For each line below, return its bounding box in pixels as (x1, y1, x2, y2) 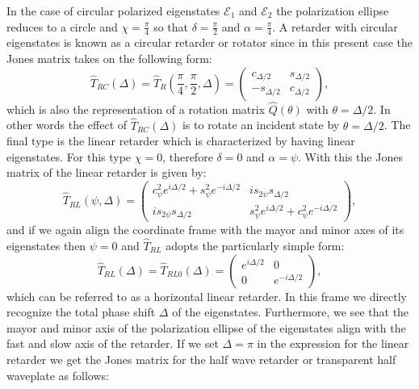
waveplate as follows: (6, 366, 109, 383)
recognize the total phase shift (6, 303, 156, 320)
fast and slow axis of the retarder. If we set (6, 335, 219, 352)
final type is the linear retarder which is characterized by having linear (6, 132, 355, 149)
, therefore (162, 148, 213, 165)
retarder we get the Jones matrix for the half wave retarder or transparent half (6, 350, 396, 367)
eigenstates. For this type (6, 148, 132, 165)
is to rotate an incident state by (182, 116, 340, 133)
